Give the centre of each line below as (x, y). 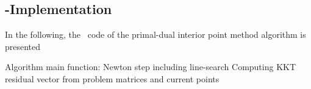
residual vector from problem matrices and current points (112, 78)
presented (23, 46)
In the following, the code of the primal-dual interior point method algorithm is (155, 34)
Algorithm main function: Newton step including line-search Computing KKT (151, 67)
